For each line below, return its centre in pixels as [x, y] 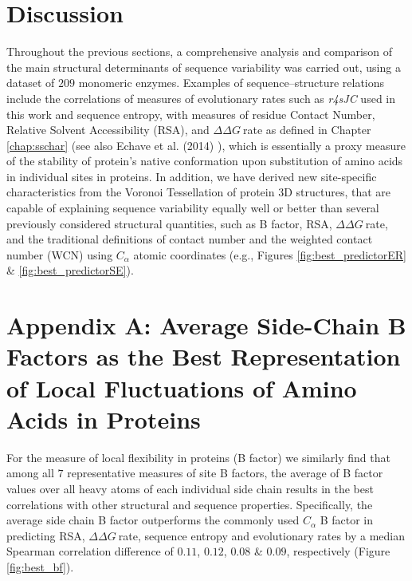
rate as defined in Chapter [307, 130]
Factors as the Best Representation [204, 356]
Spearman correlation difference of [90, 551]
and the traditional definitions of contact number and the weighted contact [190, 239]
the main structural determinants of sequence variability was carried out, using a [204, 67]
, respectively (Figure [338, 551]
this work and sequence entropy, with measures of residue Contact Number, [191, 114]
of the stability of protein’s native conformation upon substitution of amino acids [205, 161]
